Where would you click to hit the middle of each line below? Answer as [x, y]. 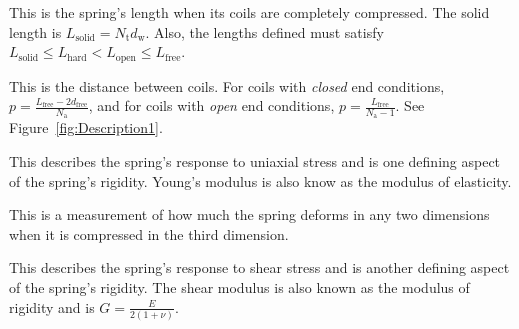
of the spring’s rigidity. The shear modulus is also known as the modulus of [239, 287]
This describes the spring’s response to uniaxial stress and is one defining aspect [255, 161]
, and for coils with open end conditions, [211, 105]
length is [35, 31]
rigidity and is [52, 306]
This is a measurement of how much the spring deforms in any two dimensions [249, 214]
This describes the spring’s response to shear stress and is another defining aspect [259, 267]
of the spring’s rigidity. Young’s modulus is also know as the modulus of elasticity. [260, 180]
